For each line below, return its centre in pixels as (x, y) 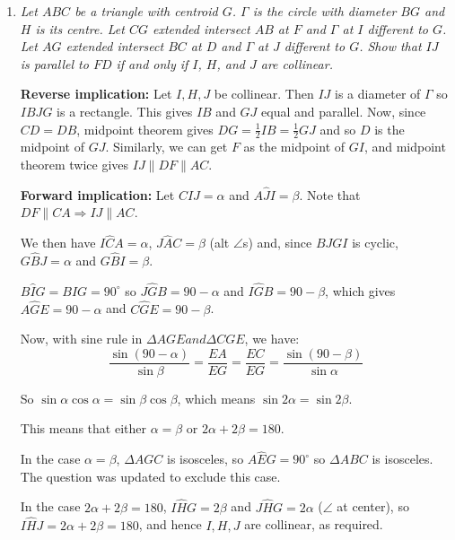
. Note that (330, 194)
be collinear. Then (264, 94)
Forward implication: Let (97, 194)
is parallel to (54, 63)
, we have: (272, 339)
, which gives (360, 290)
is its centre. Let (80, 28)
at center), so (373, 506)
